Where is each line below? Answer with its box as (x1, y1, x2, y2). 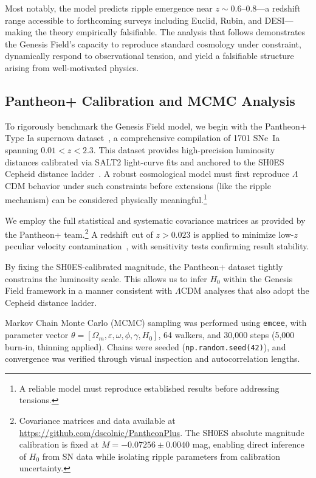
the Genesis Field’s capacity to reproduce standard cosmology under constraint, (5, 37, 301, 50)
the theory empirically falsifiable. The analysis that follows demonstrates (35, 26, 306, 38)
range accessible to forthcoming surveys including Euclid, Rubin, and (5, 13, 262, 26)
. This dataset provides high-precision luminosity (93, 143, 275, 156)
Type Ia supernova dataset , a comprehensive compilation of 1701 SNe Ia (5, 131, 280, 144)
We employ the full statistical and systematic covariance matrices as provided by (5, 213, 306, 226)
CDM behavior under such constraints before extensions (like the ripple (5, 179, 271, 192)
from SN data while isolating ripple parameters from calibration (42, 449, 280, 462)
